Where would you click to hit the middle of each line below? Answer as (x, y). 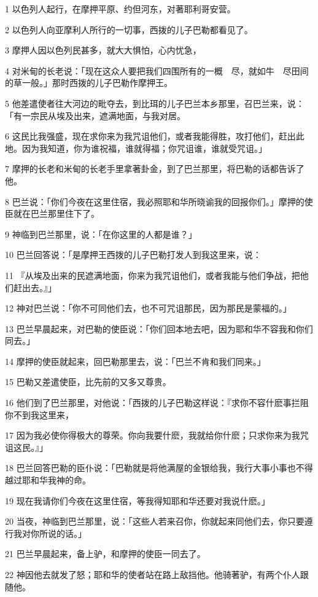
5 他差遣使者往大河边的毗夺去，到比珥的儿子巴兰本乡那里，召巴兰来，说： (155, 103)
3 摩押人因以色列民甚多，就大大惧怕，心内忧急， (103, 50)
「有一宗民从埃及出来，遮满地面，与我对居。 (95, 115)
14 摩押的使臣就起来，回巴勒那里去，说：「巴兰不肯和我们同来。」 (135, 361)
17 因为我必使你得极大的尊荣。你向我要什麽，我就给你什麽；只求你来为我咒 (157, 435)
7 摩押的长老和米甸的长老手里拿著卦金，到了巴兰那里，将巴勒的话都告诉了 (155, 169)
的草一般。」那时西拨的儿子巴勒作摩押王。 (89, 83)
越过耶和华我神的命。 (48, 480)
